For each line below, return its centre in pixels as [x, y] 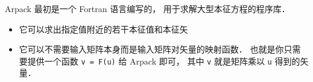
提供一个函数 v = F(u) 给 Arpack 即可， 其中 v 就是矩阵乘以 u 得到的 [164, 61]
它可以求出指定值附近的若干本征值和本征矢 [103, 29]
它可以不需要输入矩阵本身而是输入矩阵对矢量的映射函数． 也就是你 [151, 49]
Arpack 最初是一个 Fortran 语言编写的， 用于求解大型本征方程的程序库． [147, 8]
